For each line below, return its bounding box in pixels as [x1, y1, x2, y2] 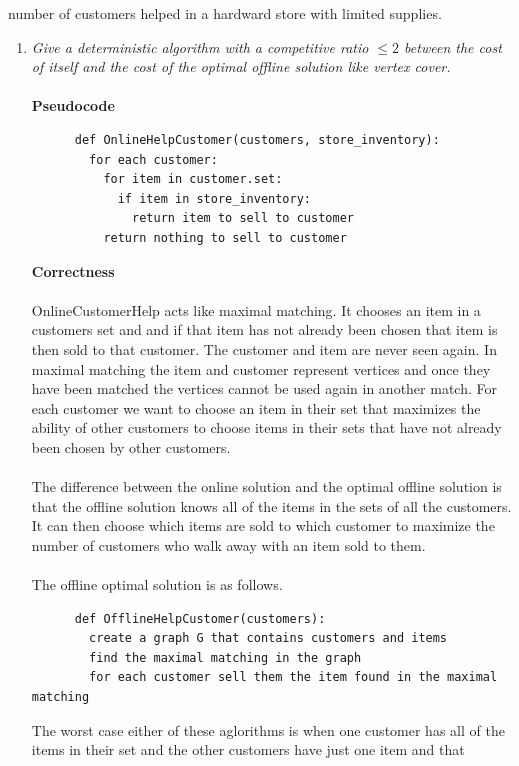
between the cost [404, 36, 502, 57]
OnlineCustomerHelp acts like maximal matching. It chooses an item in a [31, 299, 481, 320]
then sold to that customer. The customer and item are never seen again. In [31, 338, 497, 359]
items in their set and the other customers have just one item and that [31, 739, 465, 760]
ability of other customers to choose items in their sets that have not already [31, 417, 502, 438]
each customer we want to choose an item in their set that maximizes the [31, 397, 481, 418]
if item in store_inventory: [117, 191, 311, 206]
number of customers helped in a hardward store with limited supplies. [8, 3, 442, 23]
